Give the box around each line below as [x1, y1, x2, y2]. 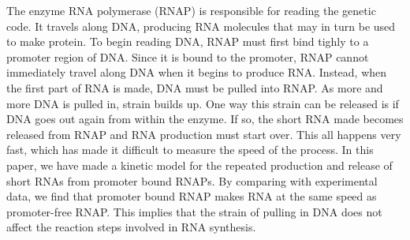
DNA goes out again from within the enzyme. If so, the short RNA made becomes [6, 111, 404, 127]
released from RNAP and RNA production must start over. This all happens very [6, 126, 401, 142]
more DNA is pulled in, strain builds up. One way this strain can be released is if [6, 95, 399, 111]
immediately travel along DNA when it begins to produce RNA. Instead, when [6, 64, 387, 81]
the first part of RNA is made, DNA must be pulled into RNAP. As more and [6, 79, 383, 96]
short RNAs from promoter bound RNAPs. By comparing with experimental [6, 172, 378, 189]
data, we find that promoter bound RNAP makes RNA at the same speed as [6, 188, 377, 204]
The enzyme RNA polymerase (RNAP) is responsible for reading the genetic [6, 2, 376, 18]
